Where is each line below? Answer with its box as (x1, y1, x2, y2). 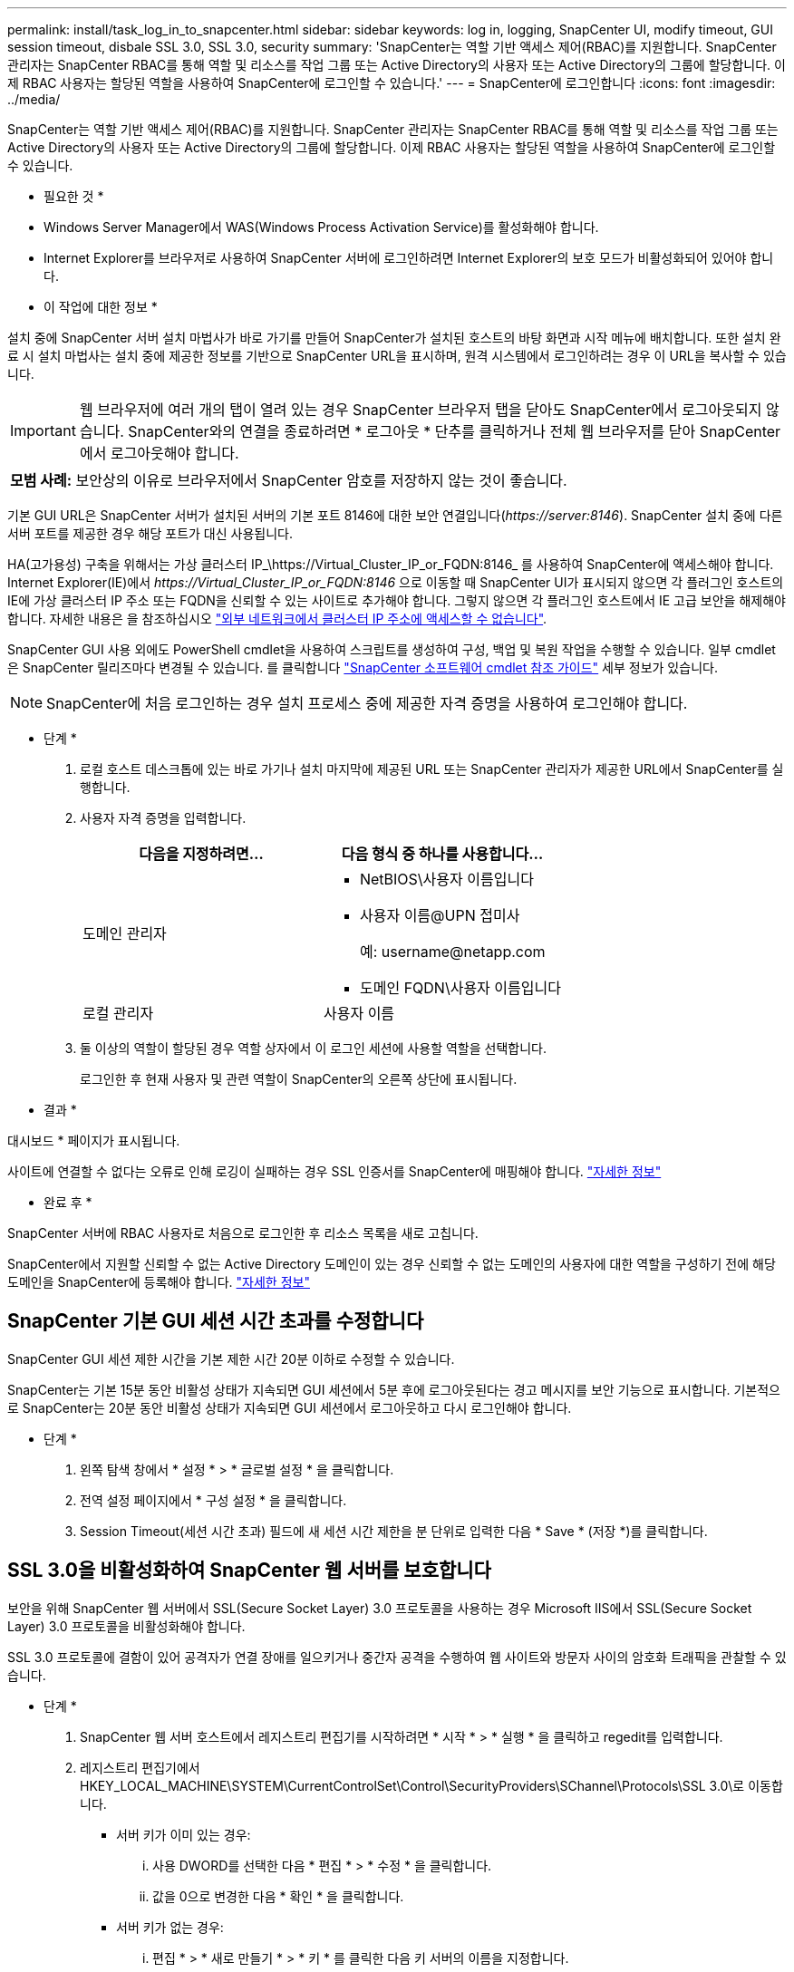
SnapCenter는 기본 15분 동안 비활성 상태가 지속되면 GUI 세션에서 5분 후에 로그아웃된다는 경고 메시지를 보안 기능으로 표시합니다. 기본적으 (7, 1381, 781, 1397)
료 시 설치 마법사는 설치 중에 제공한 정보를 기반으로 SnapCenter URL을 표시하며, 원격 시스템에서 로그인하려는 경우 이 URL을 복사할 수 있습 (7, 348, 787, 363)
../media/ (7, 92, 61, 107)
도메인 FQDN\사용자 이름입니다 (359, 979, 561, 997)
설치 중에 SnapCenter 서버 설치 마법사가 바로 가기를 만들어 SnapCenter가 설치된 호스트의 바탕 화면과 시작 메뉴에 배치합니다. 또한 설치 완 (7, 330, 781, 345)
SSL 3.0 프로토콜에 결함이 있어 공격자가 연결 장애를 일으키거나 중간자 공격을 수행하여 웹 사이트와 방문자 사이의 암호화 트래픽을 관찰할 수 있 (7, 1648, 787, 1665)
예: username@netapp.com (359, 942, 546, 961)
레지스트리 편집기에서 (80, 1759, 200, 1775)
